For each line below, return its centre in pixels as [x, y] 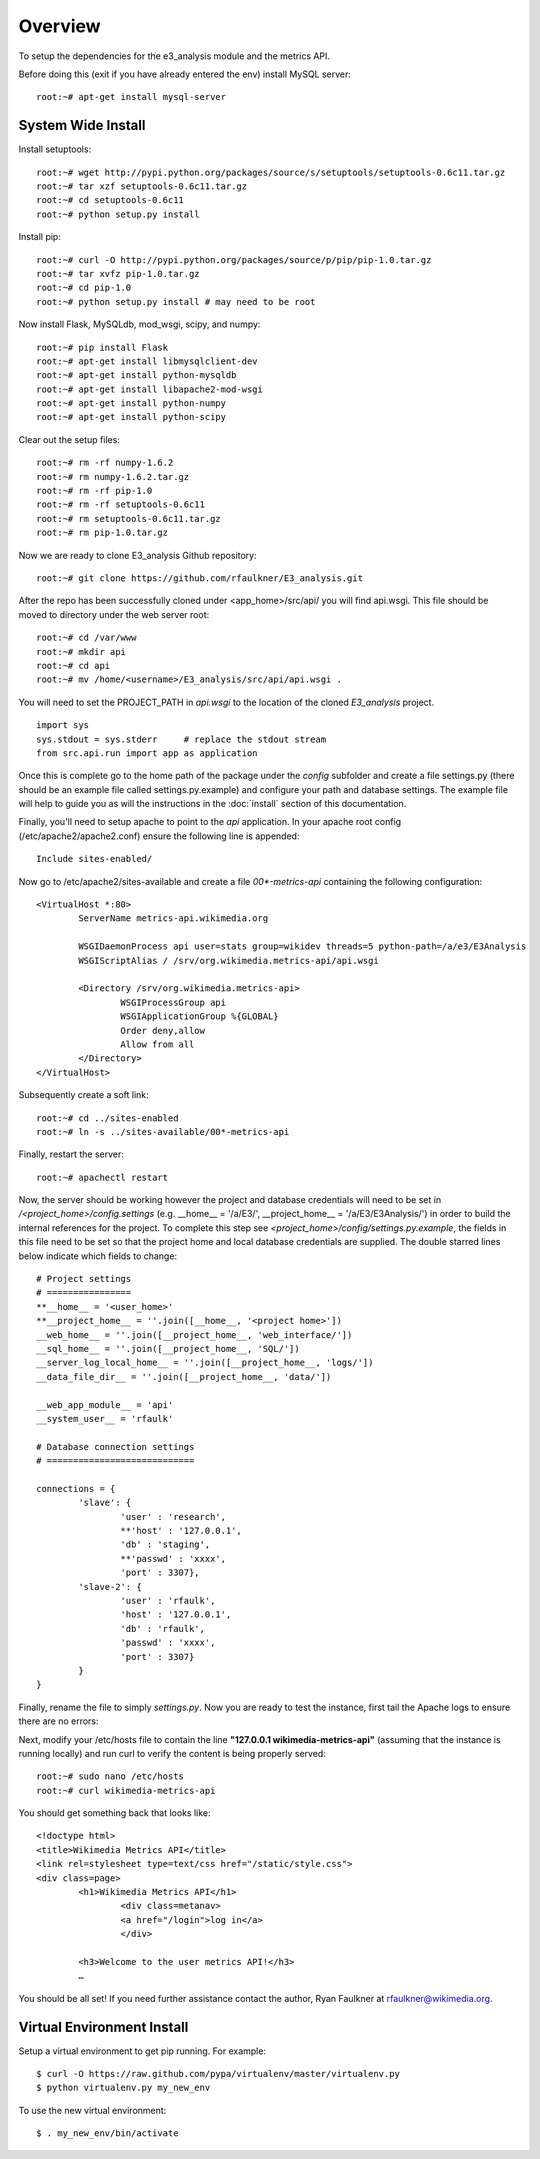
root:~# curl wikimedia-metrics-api [126, 1790]
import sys [63, 725]
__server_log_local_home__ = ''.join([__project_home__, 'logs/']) [205, 1363]
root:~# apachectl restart [102, 1177]
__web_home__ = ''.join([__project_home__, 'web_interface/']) [194, 1334]
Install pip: [40, 237]
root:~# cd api [73, 665]
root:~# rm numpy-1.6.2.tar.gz [113, 476]
